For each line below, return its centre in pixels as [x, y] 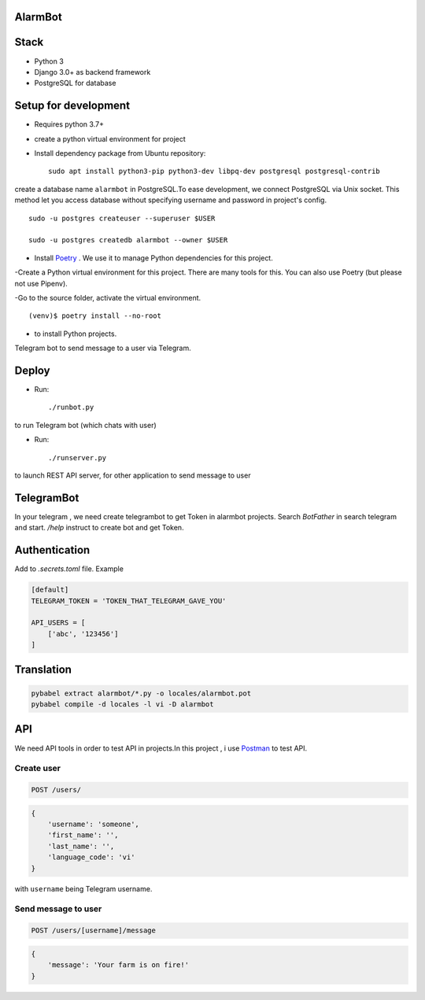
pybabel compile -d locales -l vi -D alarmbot [122, 705]
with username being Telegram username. [83, 888]
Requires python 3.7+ [69, 124]
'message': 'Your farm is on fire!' [118, 965]
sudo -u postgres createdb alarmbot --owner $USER [128, 240]
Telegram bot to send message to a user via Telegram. [103, 348]
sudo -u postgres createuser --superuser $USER [122, 218]
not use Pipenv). [41, 283]
